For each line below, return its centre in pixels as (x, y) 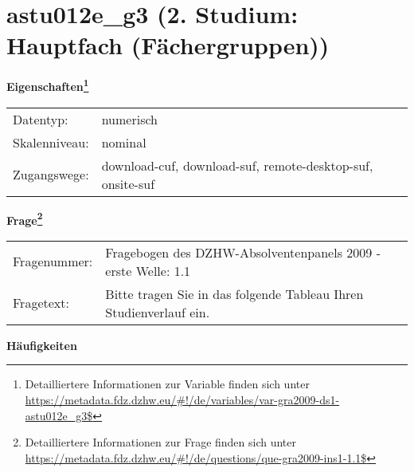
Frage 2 (25, 218)
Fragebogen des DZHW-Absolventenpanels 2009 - (243, 252)
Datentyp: (41, 119)
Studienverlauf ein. (158, 312)
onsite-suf (128, 183)
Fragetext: (41, 303)
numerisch (129, 119)
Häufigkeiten (42, 345)
